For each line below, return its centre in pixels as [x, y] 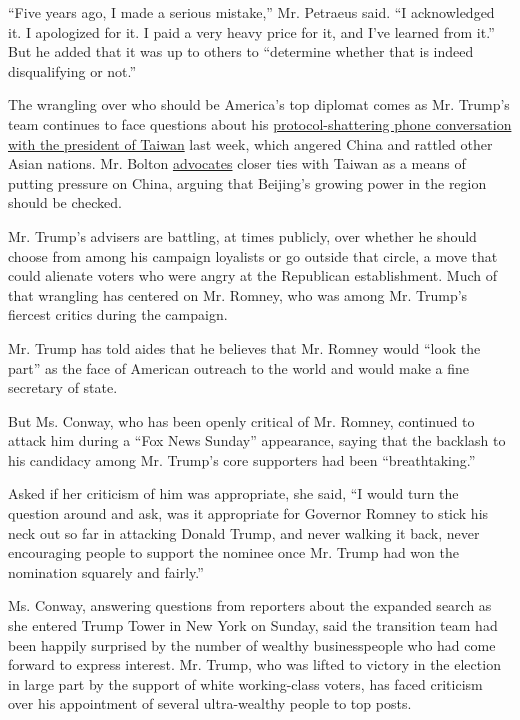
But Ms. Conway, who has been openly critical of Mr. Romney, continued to [241, 420]
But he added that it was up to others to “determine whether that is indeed [241, 51]
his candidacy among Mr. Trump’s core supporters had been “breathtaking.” [242, 459]
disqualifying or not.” [72, 70]
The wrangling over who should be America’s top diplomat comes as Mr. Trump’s [259, 104]
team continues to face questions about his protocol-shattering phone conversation [260, 123]
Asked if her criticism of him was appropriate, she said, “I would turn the [233, 493]
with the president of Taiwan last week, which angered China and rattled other [250, 143]
